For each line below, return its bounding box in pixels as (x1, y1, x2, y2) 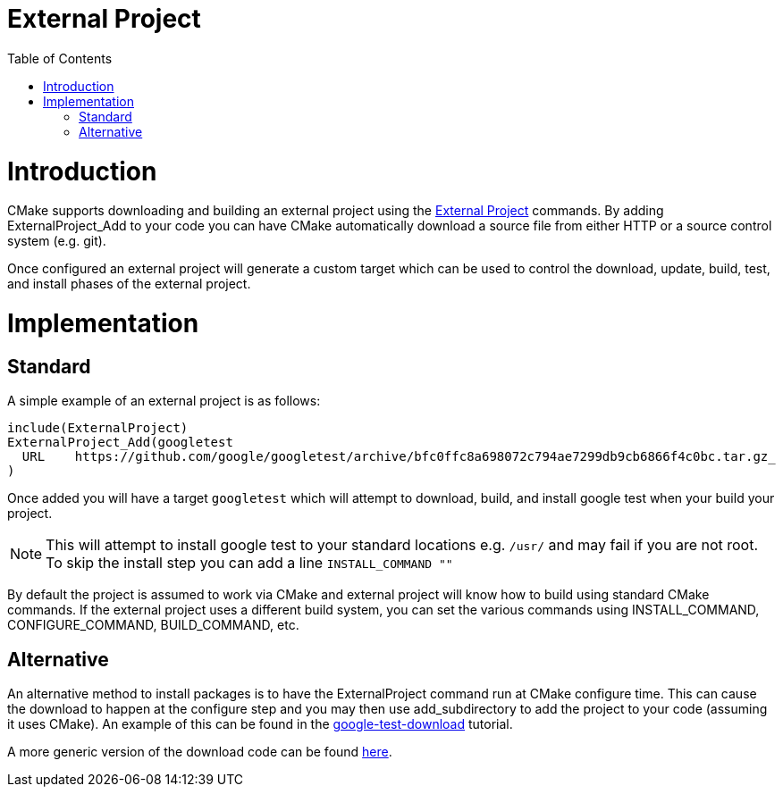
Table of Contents (7, 50, 113, 66)
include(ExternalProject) (7, 421, 189, 436)
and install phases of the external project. (7, 276, 251, 292)
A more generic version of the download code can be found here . (7, 744, 392, 760)
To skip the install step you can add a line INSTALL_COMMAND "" (46, 554, 453, 573)
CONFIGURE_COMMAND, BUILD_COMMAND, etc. (7, 617, 299, 633)
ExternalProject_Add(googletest (7, 435, 233, 450)
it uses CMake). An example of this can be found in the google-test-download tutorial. (7, 716, 513, 732)
